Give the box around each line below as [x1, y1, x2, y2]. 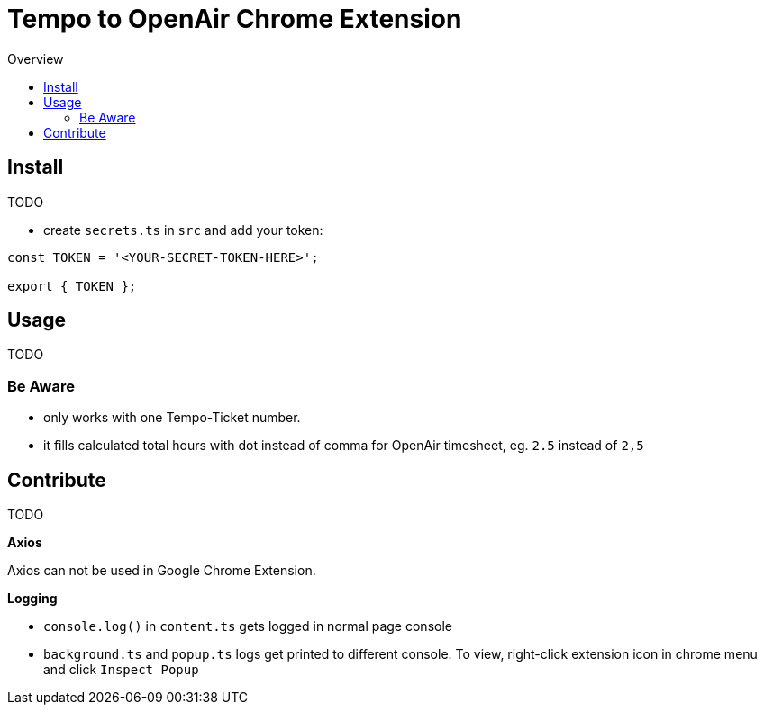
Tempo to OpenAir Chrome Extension [7, 4, 462, 34]
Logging [7, 590, 58, 607]
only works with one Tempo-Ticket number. [43, 410, 301, 426]
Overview [7, 50, 64, 67]
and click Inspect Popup [43, 662, 199, 678]
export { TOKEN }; [7, 278, 137, 293]
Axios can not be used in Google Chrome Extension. [7, 563, 316, 579]
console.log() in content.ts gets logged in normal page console [43, 618, 452, 635]
